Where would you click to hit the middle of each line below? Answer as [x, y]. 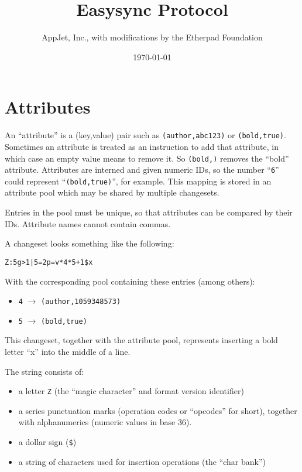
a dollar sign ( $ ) [47, 442]
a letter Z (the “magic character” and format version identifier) [131, 391]
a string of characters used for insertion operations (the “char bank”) [142, 461]
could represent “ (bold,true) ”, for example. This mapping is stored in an [138, 181]
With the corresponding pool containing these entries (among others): [130, 281]
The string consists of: [44, 371]
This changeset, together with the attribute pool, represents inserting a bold [141, 340]
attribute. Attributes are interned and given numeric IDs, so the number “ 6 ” [142, 170]
